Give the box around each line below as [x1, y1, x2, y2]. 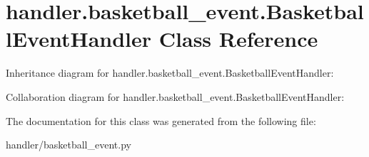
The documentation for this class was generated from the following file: [6, 113, 316, 128]
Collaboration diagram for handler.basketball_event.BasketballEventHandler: [6, 89, 345, 104]
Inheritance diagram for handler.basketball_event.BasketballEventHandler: [6, 65, 334, 80]
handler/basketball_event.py [6, 137, 131, 152]
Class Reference [158, 24, 318, 53]
